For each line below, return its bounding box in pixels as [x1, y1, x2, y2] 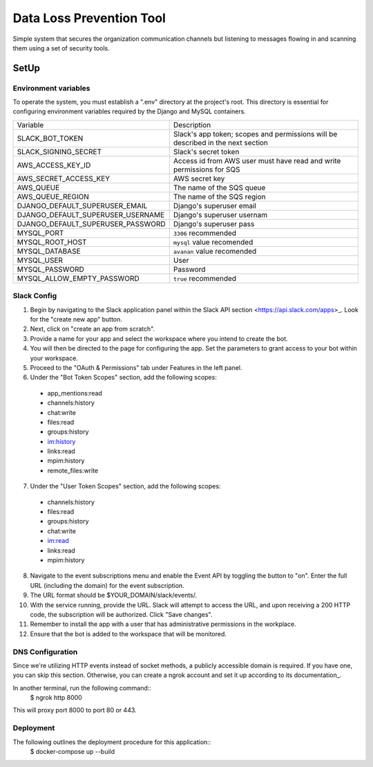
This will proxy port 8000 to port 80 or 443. [12, 706, 137, 714]
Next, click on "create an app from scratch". [30, 325, 155, 333]
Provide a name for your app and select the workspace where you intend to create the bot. [30, 334, 288, 342]
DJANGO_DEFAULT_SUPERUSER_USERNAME [17, 210, 165, 219]
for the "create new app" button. [30, 315, 122, 324]
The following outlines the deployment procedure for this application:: [12, 737, 211, 746]
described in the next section [173, 138, 269, 147]
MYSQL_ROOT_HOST [17, 237, 87, 247]
